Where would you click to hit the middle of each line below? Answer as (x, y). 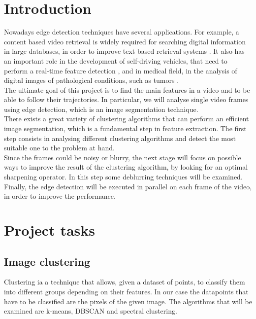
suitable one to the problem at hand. (59, 148)
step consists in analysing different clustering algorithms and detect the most (120, 138)
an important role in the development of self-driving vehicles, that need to (116, 60)
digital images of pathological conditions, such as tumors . (92, 80)
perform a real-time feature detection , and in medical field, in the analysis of (121, 70)
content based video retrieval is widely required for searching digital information (125, 41)
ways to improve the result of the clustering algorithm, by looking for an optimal (126, 167)
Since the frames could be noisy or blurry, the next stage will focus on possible (123, 157)
